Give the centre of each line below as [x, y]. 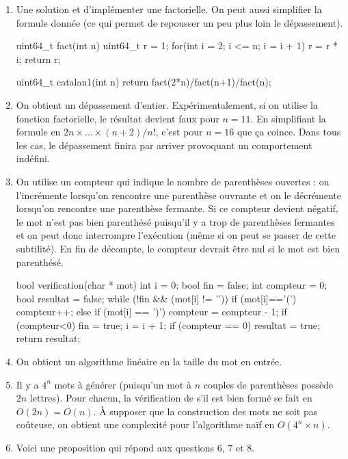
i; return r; [38, 58]
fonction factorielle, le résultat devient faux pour [118, 118]
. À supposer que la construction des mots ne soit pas [205, 411]
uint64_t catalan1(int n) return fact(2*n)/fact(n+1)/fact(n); [144, 82]
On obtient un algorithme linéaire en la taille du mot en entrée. [149, 362]
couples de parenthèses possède [268, 384]
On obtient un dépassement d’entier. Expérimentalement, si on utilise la [167, 104]
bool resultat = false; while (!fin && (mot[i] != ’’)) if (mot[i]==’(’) [156, 298]
